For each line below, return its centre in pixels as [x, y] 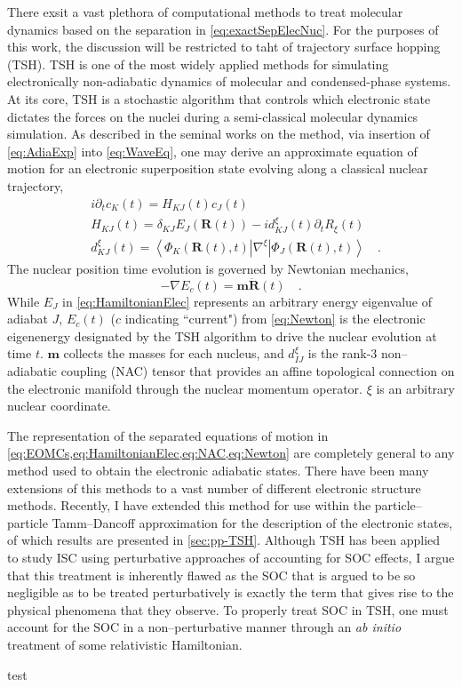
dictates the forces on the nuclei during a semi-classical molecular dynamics [213, 116]
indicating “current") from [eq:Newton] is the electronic [275, 319]
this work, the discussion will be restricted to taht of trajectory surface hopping [224, 47]
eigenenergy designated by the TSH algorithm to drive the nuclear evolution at [222, 336]
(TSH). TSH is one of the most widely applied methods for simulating [198, 64]
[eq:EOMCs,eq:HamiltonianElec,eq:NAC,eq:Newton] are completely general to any [231, 453]
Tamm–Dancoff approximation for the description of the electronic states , [252, 522]
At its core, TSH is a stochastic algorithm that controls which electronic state [219, 98]
